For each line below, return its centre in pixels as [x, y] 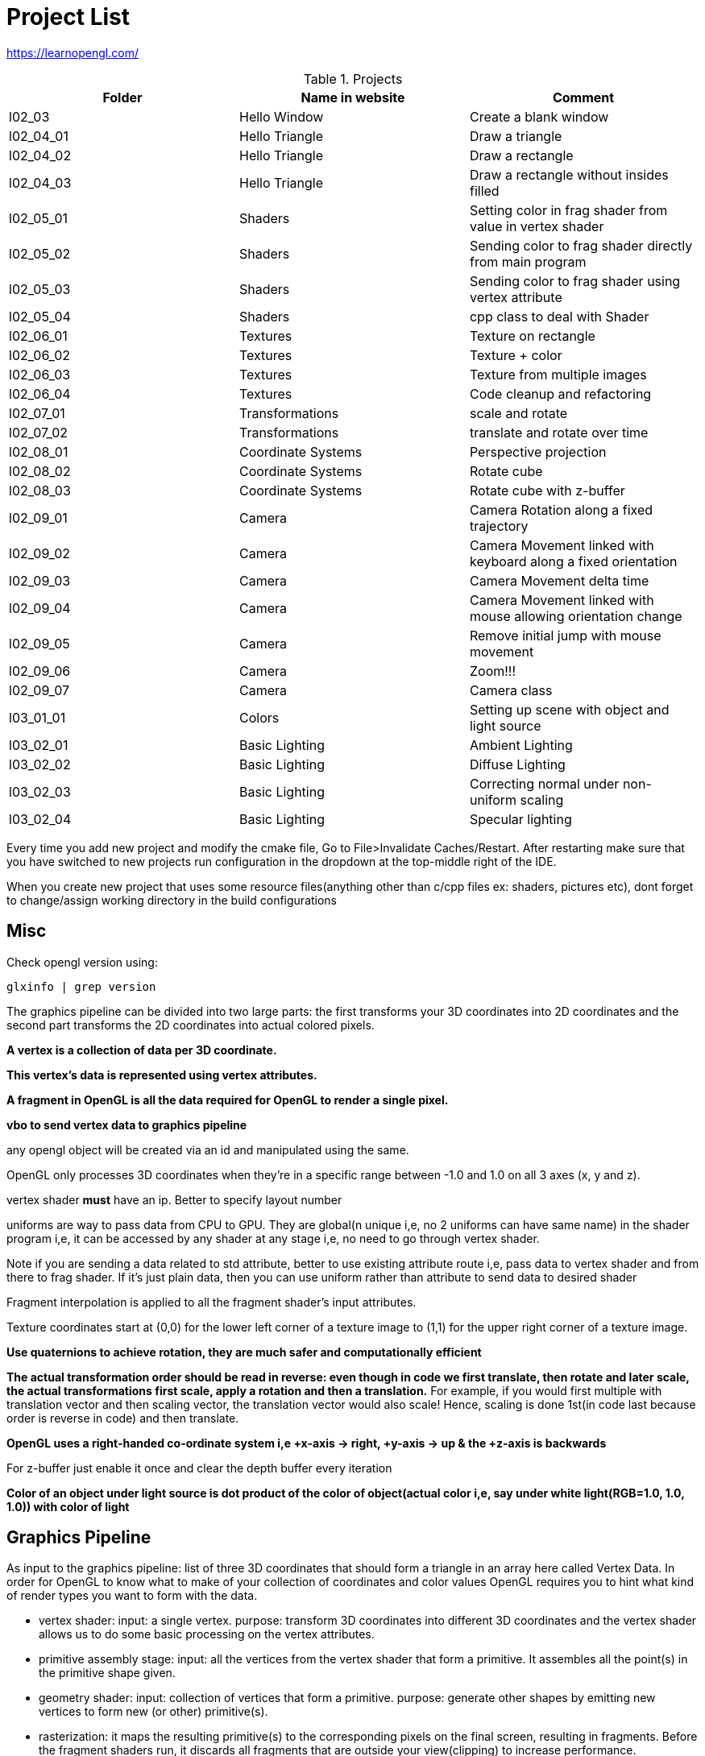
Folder [122, 97]
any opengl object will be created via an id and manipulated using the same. [208, 1149]
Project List [68, 17]
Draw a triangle [516, 136]
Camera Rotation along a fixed [561, 509]
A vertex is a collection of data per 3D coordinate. [142, 1050]
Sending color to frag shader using [575, 281]
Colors [259, 717]
